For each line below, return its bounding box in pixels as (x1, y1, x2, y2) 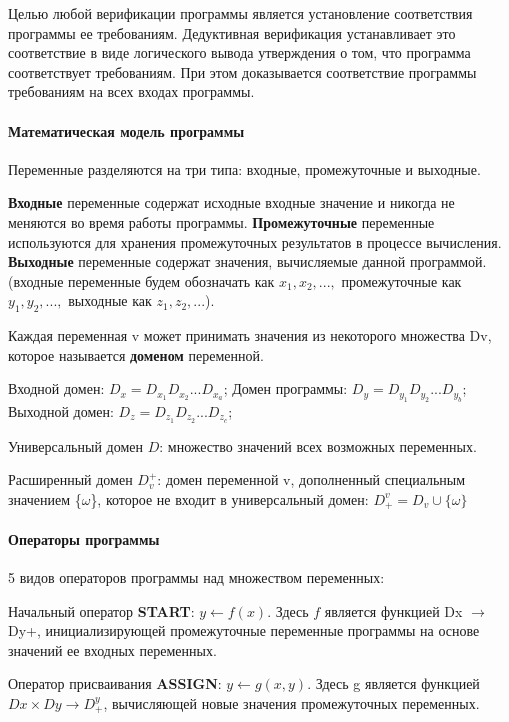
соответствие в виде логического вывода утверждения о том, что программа (8, 42, 471, 63)
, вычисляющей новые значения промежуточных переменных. (103, 692, 480, 713)
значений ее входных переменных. (8, 639, 217, 660)
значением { (8, 488, 82, 509)
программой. (409, 251, 487, 272)
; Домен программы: (223, 378, 348, 399)
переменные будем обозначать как (68, 270, 275, 291)
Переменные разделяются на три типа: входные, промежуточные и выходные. (8, 158, 481, 179)
